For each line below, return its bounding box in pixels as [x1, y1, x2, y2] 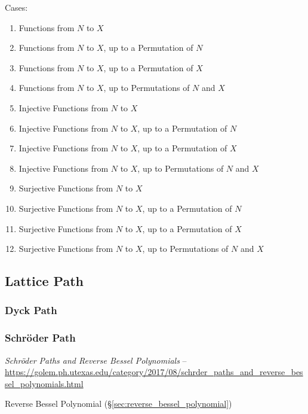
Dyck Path [5, 303, 57, 318]
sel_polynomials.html [5, 377, 84, 389]
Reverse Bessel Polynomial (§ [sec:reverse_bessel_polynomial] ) [5, 397, 232, 410]
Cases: [5, 1, 28, 13]
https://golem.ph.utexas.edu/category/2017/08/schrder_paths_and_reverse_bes [5, 366, 303, 378]
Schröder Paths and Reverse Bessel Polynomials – [5, 354, 187, 366]
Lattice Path [5, 272, 84, 290]
